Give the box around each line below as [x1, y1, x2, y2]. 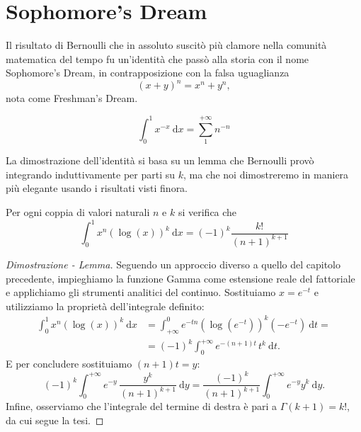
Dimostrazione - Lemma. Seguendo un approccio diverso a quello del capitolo [6, 256, 340, 271]
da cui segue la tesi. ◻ [6, 413, 104, 428]
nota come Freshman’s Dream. [6, 91, 138, 106]
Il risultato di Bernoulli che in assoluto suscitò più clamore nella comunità [6, 38, 327, 52]
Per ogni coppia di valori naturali [6, 204, 150, 219]
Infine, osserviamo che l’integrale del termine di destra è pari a [6, 399, 277, 414]
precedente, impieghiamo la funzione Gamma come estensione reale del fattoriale [6, 271, 355, 285]
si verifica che [178, 204, 237, 219]
